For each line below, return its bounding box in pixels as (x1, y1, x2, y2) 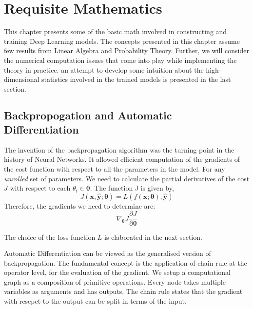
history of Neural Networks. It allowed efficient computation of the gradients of (4, 154, 240, 164)
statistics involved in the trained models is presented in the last (41, 74, 231, 84)
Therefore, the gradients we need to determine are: (4, 200, 156, 211)
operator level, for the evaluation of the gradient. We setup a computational (4, 267, 231, 277)
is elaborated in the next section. (104, 232, 202, 242)
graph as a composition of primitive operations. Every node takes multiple (4, 276, 226, 287)
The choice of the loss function (4, 232, 96, 242)
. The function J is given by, (90, 183, 174, 193)
